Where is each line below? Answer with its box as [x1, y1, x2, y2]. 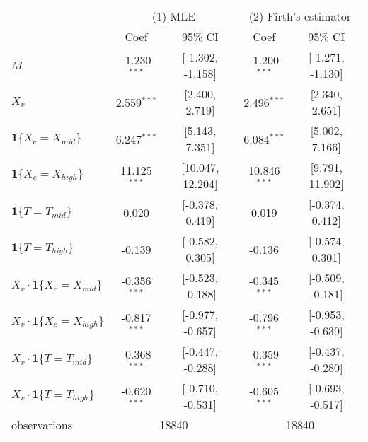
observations [11, 417, 73, 433]
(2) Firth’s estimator [248, 8, 351, 24]
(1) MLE [151, 8, 196, 24]
